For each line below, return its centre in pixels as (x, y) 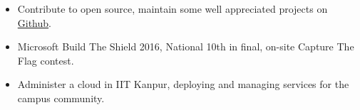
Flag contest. (46, 60)
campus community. (61, 98)
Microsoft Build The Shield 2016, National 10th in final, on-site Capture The (186, 46)
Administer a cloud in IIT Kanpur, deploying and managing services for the (183, 84)
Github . (34, 22)
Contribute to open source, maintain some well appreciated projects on (173, 9)
